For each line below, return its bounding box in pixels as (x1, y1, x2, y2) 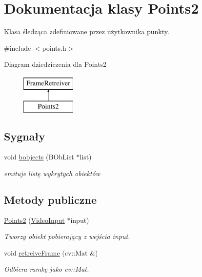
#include (4, 42, 31, 53)
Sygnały (4, 129, 45, 144)
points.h (42, 42, 66, 53)
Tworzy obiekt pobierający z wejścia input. (4, 231, 130, 241)
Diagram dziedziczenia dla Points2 (4, 59, 107, 69)
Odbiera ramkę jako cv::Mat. (4, 264, 89, 274)
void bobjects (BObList (4, 152, 74, 162)
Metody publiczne (4, 192, 97, 207)
